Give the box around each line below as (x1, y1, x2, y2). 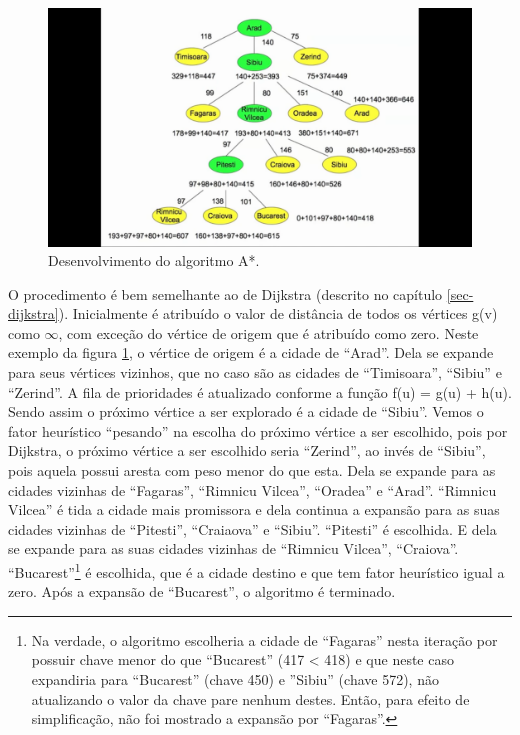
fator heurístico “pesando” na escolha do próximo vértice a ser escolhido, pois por (8, 420, 508, 441)
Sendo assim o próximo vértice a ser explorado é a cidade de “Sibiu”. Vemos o (8, 401, 484, 422)
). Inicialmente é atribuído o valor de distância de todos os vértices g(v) (58, 303, 498, 324)
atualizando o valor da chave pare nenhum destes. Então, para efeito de (31, 688, 470, 709)
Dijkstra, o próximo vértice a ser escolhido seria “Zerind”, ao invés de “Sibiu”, (8, 440, 486, 461)
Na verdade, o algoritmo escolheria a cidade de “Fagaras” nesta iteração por (31, 629, 498, 650)
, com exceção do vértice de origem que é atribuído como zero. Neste (58, 322, 479, 343)
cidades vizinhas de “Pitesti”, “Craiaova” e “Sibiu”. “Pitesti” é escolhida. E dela (8, 518, 497, 539)
